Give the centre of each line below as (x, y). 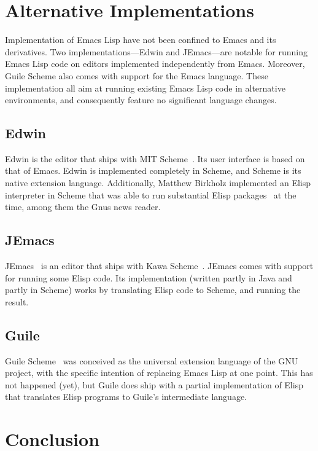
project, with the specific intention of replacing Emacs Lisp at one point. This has (159, 373)
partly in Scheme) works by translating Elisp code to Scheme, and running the (153, 290)
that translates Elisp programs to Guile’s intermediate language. (126, 397)
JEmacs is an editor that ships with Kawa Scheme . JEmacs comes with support (159, 266)
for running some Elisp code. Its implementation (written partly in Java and (149, 277)
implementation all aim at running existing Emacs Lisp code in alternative (145, 88)
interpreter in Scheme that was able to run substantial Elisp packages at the (151, 194)
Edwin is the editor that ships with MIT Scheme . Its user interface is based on (155, 158)
